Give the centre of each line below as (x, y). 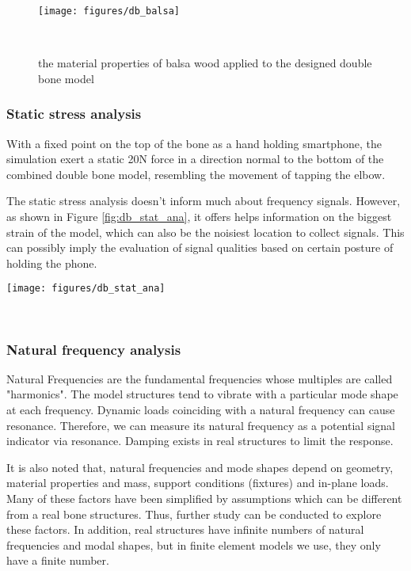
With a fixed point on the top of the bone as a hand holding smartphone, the (194, 143)
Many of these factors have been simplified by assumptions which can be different (204, 499)
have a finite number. (58, 560)
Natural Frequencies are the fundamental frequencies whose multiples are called (200, 378)
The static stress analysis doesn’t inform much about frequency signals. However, (204, 201)
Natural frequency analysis (94, 349)
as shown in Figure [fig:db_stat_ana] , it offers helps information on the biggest (199, 217)
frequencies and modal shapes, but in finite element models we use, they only (194, 544)
